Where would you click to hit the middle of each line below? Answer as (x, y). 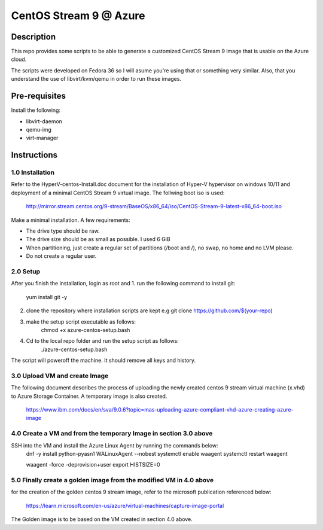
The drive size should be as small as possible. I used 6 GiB (98, 239)
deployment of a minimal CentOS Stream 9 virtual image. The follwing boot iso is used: (118, 193)
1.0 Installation (33, 172)
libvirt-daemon (44, 121)
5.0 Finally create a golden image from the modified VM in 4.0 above (112, 480)
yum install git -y (47, 297)
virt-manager (42, 138)
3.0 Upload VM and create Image (60, 376)
